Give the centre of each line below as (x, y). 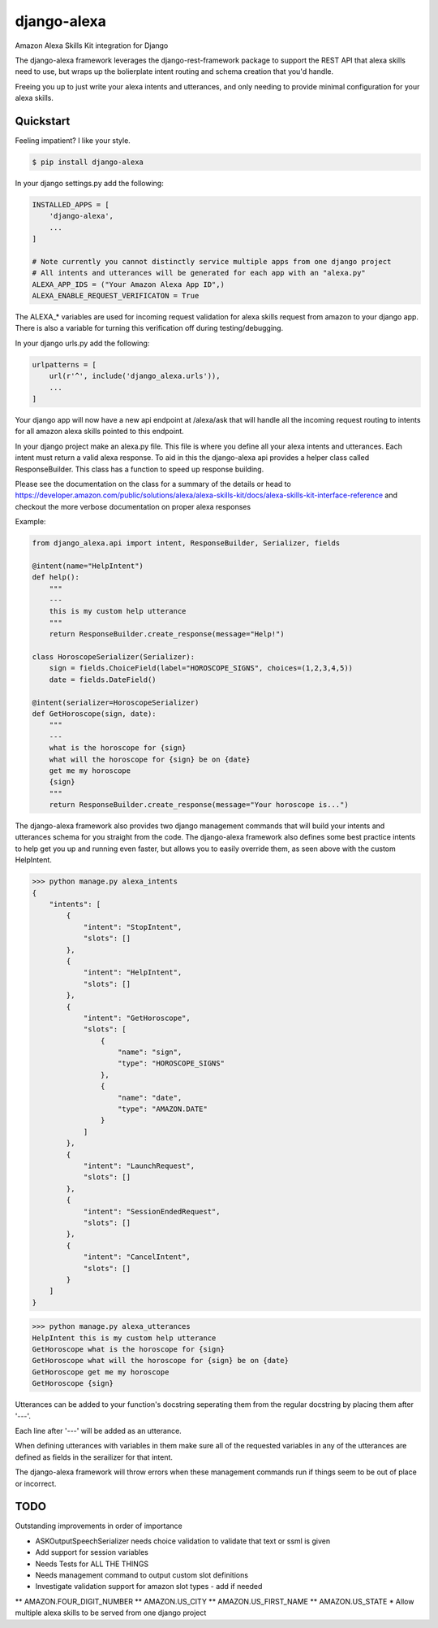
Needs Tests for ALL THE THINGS (92, 1564)
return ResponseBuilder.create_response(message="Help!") (167, 634)
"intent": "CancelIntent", (137, 1257)
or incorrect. (36, 1483)
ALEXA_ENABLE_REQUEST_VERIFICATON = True (116, 296)
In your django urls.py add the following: (82, 343)
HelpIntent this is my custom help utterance (124, 1338)
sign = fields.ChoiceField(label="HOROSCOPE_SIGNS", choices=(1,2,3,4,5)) (201, 668)
